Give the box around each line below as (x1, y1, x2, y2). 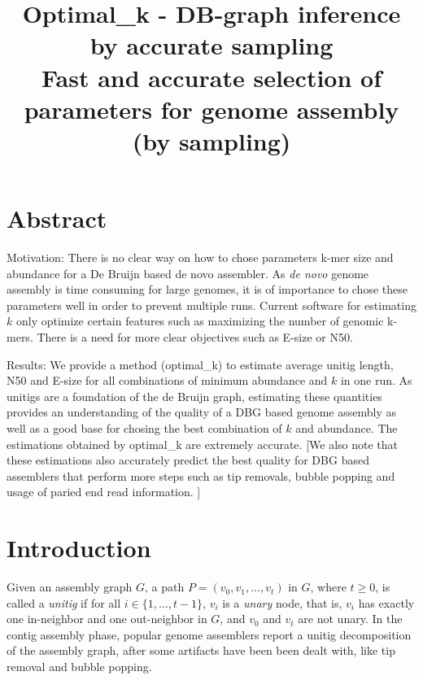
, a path (144, 578, 185, 595)
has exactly (358, 594, 415, 611)
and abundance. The (295, 420, 398, 436)
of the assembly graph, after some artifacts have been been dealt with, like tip (7, 642, 395, 659)
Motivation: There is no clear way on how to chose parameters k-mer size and (7, 249, 394, 266)
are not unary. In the (298, 610, 403, 627)
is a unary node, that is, (222, 594, 342, 611)
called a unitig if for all (7, 594, 121, 611)
